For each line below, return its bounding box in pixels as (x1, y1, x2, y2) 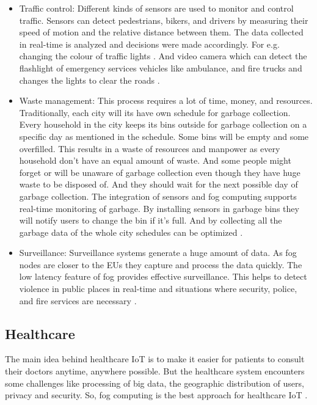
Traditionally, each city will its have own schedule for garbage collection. (19, 106, 291, 119)
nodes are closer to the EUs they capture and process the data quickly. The (19, 258, 302, 271)
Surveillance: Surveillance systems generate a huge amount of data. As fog (19, 246, 297, 259)
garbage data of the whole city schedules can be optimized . (19, 225, 243, 238)
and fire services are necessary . (19, 294, 137, 307)
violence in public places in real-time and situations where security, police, (19, 282, 297, 295)
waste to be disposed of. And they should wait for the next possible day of (19, 178, 298, 191)
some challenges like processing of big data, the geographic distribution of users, (5, 376, 304, 389)
